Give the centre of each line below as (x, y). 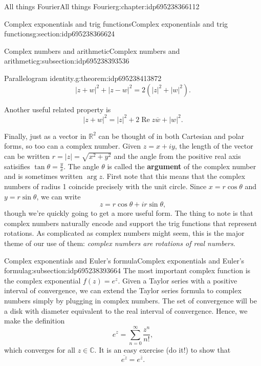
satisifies (17, 166)
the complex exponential (42, 280)
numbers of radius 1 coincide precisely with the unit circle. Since (105, 186)
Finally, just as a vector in (45, 136)
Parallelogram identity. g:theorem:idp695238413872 (83, 78)
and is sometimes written (43, 176)
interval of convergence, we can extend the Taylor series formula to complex (123, 290)
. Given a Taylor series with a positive (178, 280)
